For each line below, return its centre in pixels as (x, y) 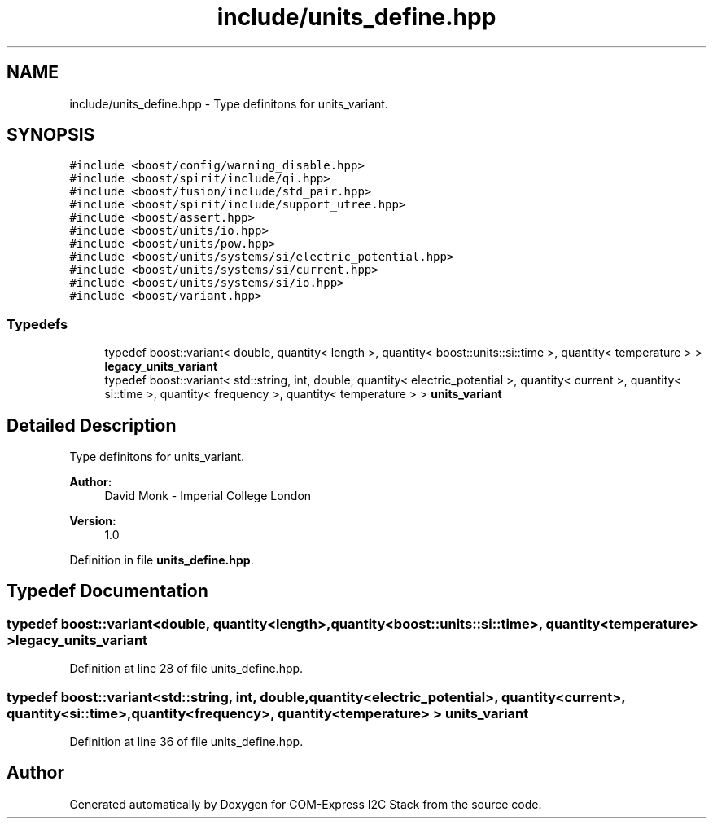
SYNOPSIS (51, 135)
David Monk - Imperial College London (208, 496)
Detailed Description (92, 425)
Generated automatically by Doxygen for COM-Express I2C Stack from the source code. (306, 804)
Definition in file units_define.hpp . (162, 560)
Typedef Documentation (107, 591)
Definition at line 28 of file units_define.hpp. (186, 669)
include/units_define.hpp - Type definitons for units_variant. (229, 103)
